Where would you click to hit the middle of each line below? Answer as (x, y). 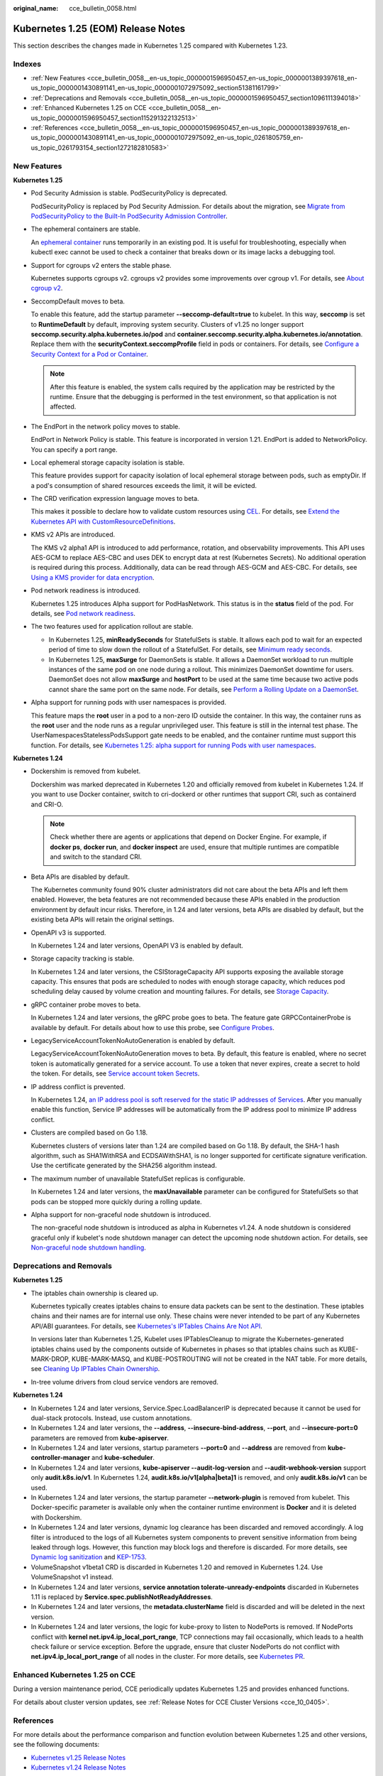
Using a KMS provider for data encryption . (93, 577)
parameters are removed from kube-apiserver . (100, 1438)
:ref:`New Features (58, 78)
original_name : (36, 8)
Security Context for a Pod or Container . (89, 354)
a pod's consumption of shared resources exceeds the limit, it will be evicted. (144, 485)
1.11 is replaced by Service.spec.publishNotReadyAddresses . (122, 1597)
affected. (63, 407)
